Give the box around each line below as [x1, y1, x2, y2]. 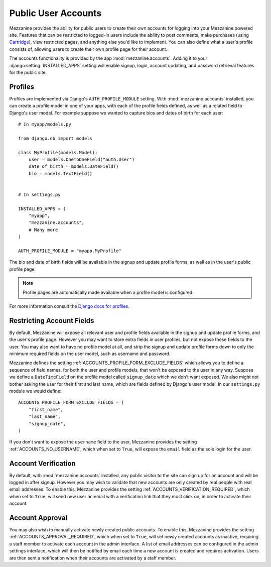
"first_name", [28, 407, 64, 412]
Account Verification [9, 459, 76, 468]
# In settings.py [18, 191, 61, 197]
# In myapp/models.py [18, 121, 71, 127]
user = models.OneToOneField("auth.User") [28, 156, 135, 162]
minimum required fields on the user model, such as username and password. [9, 351, 171, 357]
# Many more [28, 226, 58, 233]
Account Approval [9, 514, 68, 522]
